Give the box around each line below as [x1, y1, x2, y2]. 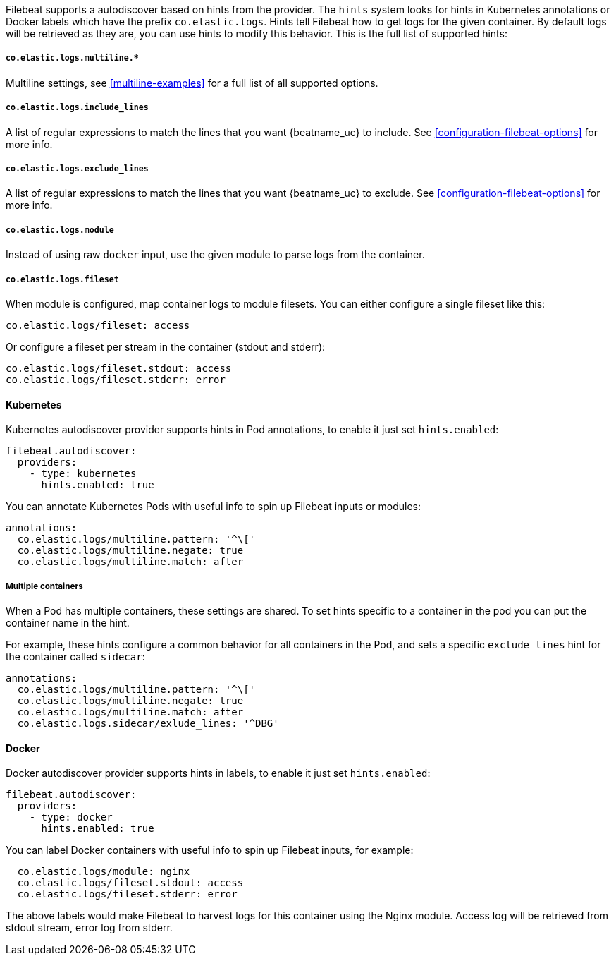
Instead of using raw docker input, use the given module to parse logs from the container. [6, 248, 425, 261]
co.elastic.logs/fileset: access [6, 319, 190, 331]
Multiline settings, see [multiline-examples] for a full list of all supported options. [6, 76, 378, 89]
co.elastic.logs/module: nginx [17, 866, 190, 878]
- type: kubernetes [29, 468, 137, 480]
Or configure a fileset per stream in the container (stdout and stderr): [6, 340, 326, 353]
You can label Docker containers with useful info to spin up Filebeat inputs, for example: [6, 844, 414, 857]
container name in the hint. [6, 616, 130, 629]
